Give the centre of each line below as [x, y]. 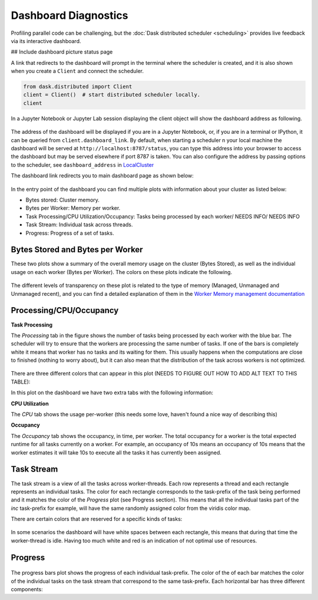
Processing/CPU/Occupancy [65, 310]
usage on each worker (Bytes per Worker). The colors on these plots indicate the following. [122, 272]
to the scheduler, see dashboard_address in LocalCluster [82, 164]
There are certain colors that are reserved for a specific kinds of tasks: [97, 519]
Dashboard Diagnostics [69, 15]
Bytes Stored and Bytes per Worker [77, 250]
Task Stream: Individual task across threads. [79, 225]
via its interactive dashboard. [46, 41]
